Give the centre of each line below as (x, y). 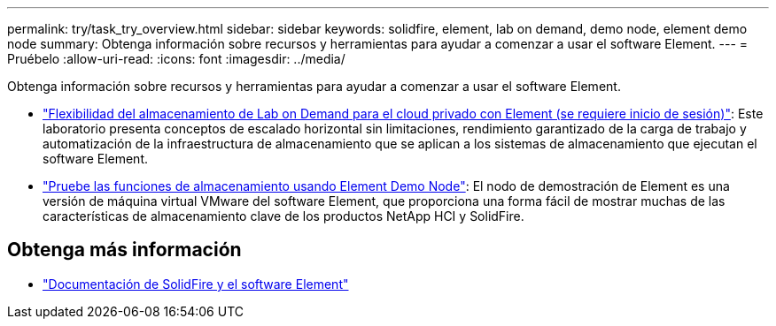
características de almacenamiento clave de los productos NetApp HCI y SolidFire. (283, 216)
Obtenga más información (124, 250)
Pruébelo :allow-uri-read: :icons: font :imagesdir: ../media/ (176, 59)
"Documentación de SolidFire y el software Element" (196, 284)
